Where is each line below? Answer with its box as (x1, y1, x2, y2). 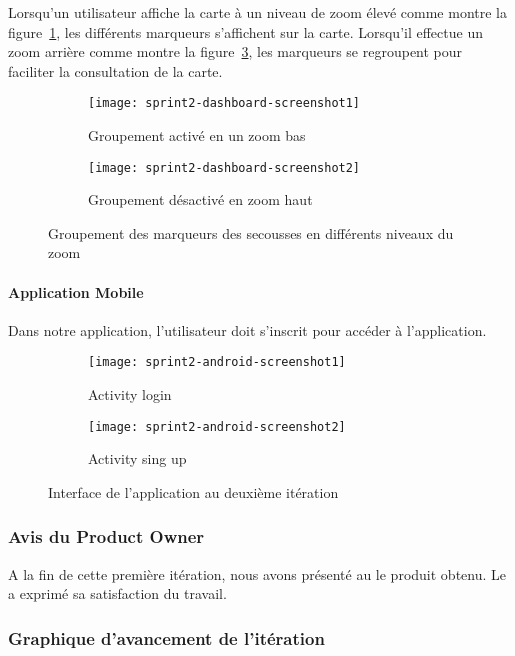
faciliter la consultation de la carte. (8, 60, 223, 81)
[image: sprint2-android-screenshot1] (88, 355, 346, 370)
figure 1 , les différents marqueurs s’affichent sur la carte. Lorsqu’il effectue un (8, 21, 483, 42)
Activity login (88, 384, 172, 405)
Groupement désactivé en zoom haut (88, 189, 313, 210)
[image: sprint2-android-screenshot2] (88, 419, 346, 434)
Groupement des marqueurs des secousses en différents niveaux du (48, 222, 454, 243)
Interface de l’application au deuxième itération (48, 481, 339, 502)
